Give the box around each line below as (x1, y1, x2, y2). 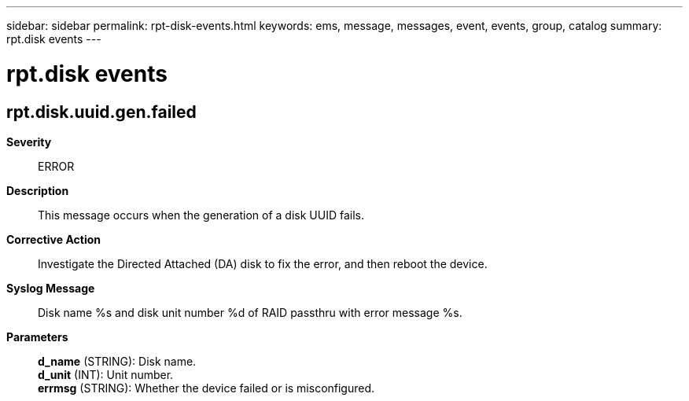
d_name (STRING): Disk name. (38, 354, 197, 368)
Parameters (6, 329, 68, 344)
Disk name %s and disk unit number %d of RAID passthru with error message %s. (38, 305, 462, 319)
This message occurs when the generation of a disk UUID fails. (38, 208, 364, 222)
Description (6, 183, 69, 197)
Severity (6, 134, 52, 149)
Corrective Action (6, 232, 101, 246)
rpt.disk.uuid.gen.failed (6, 101, 197, 122)
